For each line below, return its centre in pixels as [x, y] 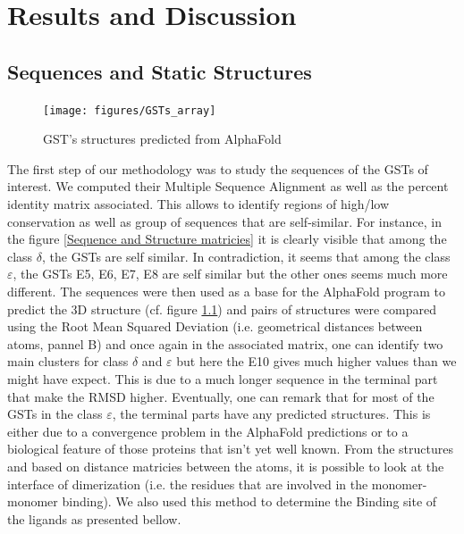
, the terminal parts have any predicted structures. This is [271, 414]
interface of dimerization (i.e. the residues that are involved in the [188, 484]
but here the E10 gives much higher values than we [316, 361]
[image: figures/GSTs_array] [130, 110]
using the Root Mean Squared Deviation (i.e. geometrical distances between [215, 326]
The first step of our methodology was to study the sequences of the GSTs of [218, 168]
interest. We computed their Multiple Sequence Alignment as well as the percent [228, 186]
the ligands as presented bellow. [94, 518]
